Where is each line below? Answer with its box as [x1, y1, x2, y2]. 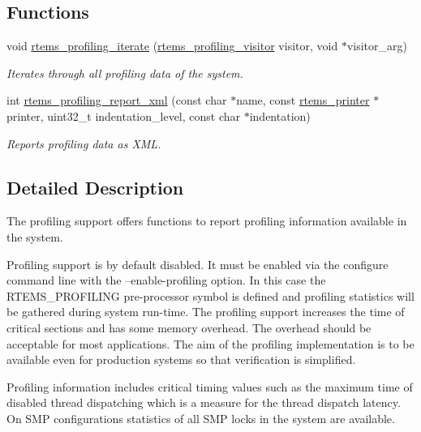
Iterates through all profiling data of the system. [6, 64, 243, 81]
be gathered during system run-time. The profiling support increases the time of [6, 303, 405, 320]
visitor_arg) [346, 37, 407, 54]
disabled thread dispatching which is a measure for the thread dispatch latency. [6, 394, 401, 411]
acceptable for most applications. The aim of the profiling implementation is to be [6, 335, 415, 352]
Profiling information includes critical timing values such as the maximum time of [6, 378, 413, 395]
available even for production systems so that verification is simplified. [6, 351, 356, 368]
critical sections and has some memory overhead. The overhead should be [6, 319, 372, 336]
